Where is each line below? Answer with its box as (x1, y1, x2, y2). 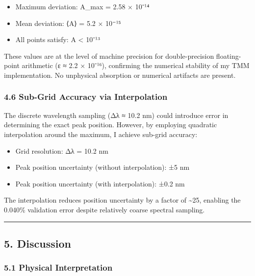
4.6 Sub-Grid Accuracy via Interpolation (4, 91, 168, 103)
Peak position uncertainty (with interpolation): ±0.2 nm (15, 178, 185, 188)
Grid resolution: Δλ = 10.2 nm (15, 145, 108, 156)
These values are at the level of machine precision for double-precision (4, 50, 214, 61)
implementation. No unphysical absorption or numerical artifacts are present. (4, 69, 236, 80)
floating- (216, 50, 241, 61)
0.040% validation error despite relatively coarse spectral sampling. (4, 204, 205, 214)
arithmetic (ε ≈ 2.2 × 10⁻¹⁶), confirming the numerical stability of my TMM (22, 60, 250, 70)
